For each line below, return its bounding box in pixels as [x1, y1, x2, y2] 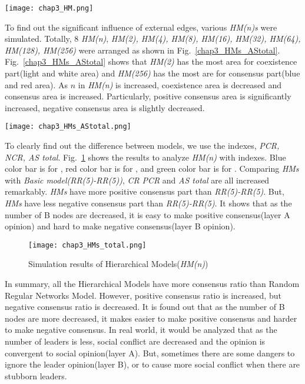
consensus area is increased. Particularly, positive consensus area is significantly [5, 90, 291, 102]
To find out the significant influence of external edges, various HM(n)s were [5, 21, 277, 33]
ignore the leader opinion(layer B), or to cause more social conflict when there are [5, 358, 300, 370]
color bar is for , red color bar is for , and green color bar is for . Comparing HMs [5, 162, 299, 175]
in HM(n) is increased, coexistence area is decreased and [78, 78, 282, 91]
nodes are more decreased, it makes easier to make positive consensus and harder [5, 312, 297, 324]
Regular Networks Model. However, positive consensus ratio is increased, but [5, 289, 281, 301]
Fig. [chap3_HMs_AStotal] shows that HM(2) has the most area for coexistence [5, 55, 297, 68]
